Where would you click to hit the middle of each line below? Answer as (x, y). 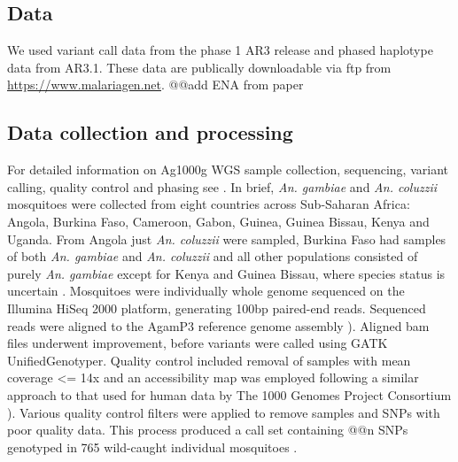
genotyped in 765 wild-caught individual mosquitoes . (152, 447)
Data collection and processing (150, 132)
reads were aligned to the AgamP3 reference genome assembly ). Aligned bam (218, 325)
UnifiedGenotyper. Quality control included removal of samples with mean (209, 360)
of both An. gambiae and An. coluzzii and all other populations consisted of (213, 256)
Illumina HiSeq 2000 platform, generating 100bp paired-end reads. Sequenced (217, 308)
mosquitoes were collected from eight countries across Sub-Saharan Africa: (209, 204)
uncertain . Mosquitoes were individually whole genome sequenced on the (206, 291)
